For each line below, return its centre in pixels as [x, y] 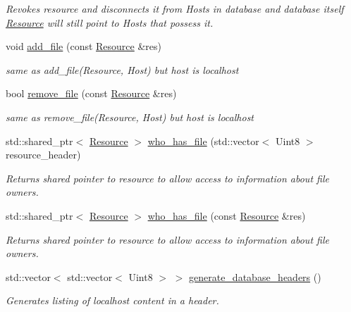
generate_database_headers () [255, 276]
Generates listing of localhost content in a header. [112, 300]
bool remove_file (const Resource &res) [91, 93]
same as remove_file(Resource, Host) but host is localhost [130, 117]
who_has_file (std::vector [203, 141]
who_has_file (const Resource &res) [227, 215]
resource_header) [43, 155]
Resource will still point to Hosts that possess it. [110, 22]
